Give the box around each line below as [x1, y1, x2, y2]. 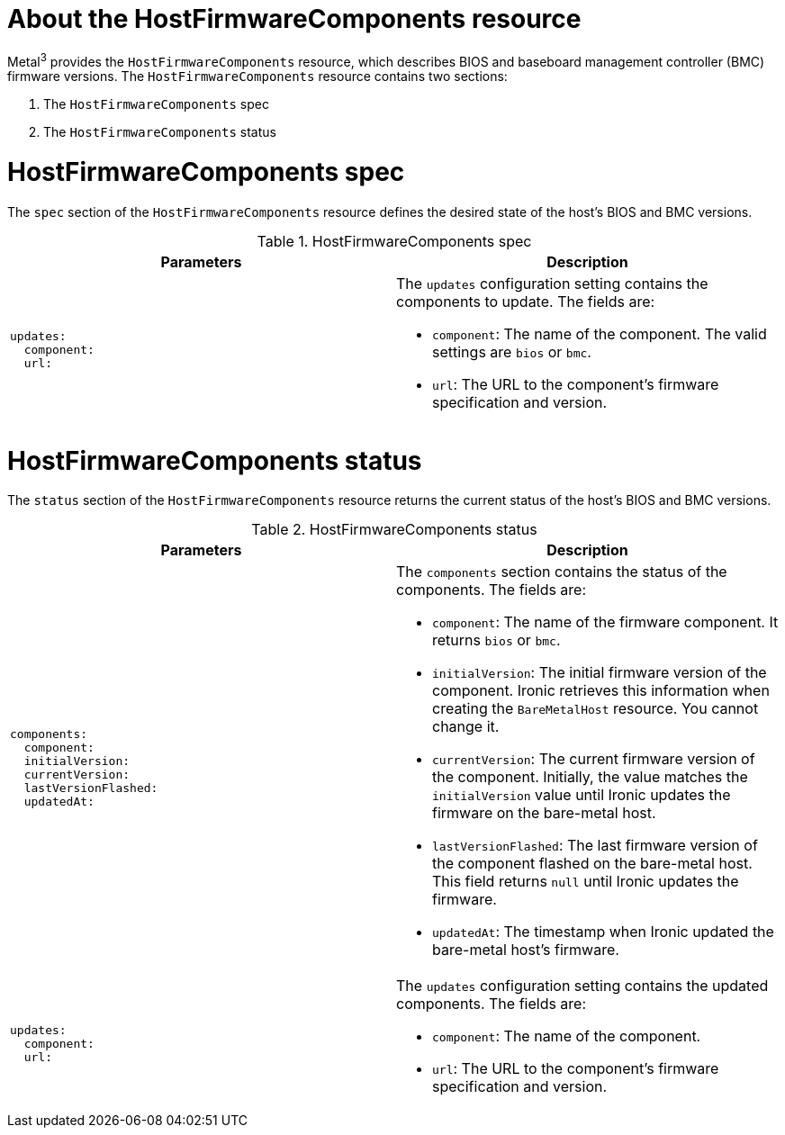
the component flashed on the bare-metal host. [432, 854, 753, 873]
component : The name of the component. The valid [432, 324, 767, 343]
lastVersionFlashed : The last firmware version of [432, 836, 758, 855]
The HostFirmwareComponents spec [43, 96, 269, 113]
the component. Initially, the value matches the [432, 768, 748, 787]
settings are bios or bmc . [432, 342, 591, 361]
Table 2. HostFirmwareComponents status [251, 520, 537, 539]
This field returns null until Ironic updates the [432, 872, 739, 891]
